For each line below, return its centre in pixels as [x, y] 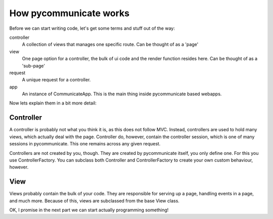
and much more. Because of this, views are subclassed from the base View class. [94, 201]
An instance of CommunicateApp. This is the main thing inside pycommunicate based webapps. [122, 94]
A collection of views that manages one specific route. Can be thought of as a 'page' [110, 44]
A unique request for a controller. [56, 80]
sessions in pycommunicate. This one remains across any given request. [85, 144]
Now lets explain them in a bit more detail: [53, 103]
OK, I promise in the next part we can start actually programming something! [89, 210]
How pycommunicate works [70, 13]
